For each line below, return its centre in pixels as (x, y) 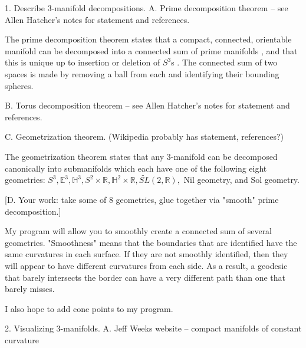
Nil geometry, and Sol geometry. (241, 180)
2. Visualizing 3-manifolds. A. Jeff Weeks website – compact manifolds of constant (153, 328)
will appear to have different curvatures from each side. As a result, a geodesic (146, 265)
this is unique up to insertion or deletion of (83, 62)
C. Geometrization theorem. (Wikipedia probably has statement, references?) (144, 137)
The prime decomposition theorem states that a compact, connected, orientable (148, 39)
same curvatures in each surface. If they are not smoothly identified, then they (147, 254)
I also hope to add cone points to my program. (89, 308)
